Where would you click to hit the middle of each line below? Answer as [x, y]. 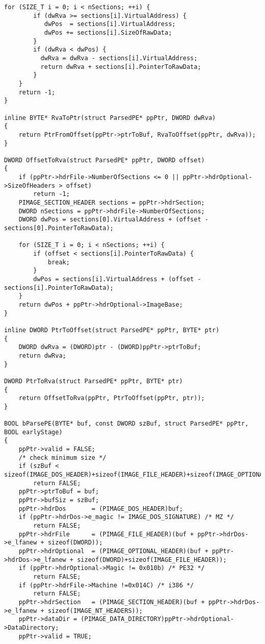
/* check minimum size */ [62, 457]
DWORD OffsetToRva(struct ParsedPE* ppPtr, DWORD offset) [104, 160]
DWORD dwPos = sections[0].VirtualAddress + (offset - [113, 220]
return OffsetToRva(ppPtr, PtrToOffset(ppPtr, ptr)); [112, 398]
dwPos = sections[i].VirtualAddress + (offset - [117, 279]
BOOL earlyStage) [33, 432]
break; [59, 262]
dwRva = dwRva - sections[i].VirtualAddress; [119, 58]
